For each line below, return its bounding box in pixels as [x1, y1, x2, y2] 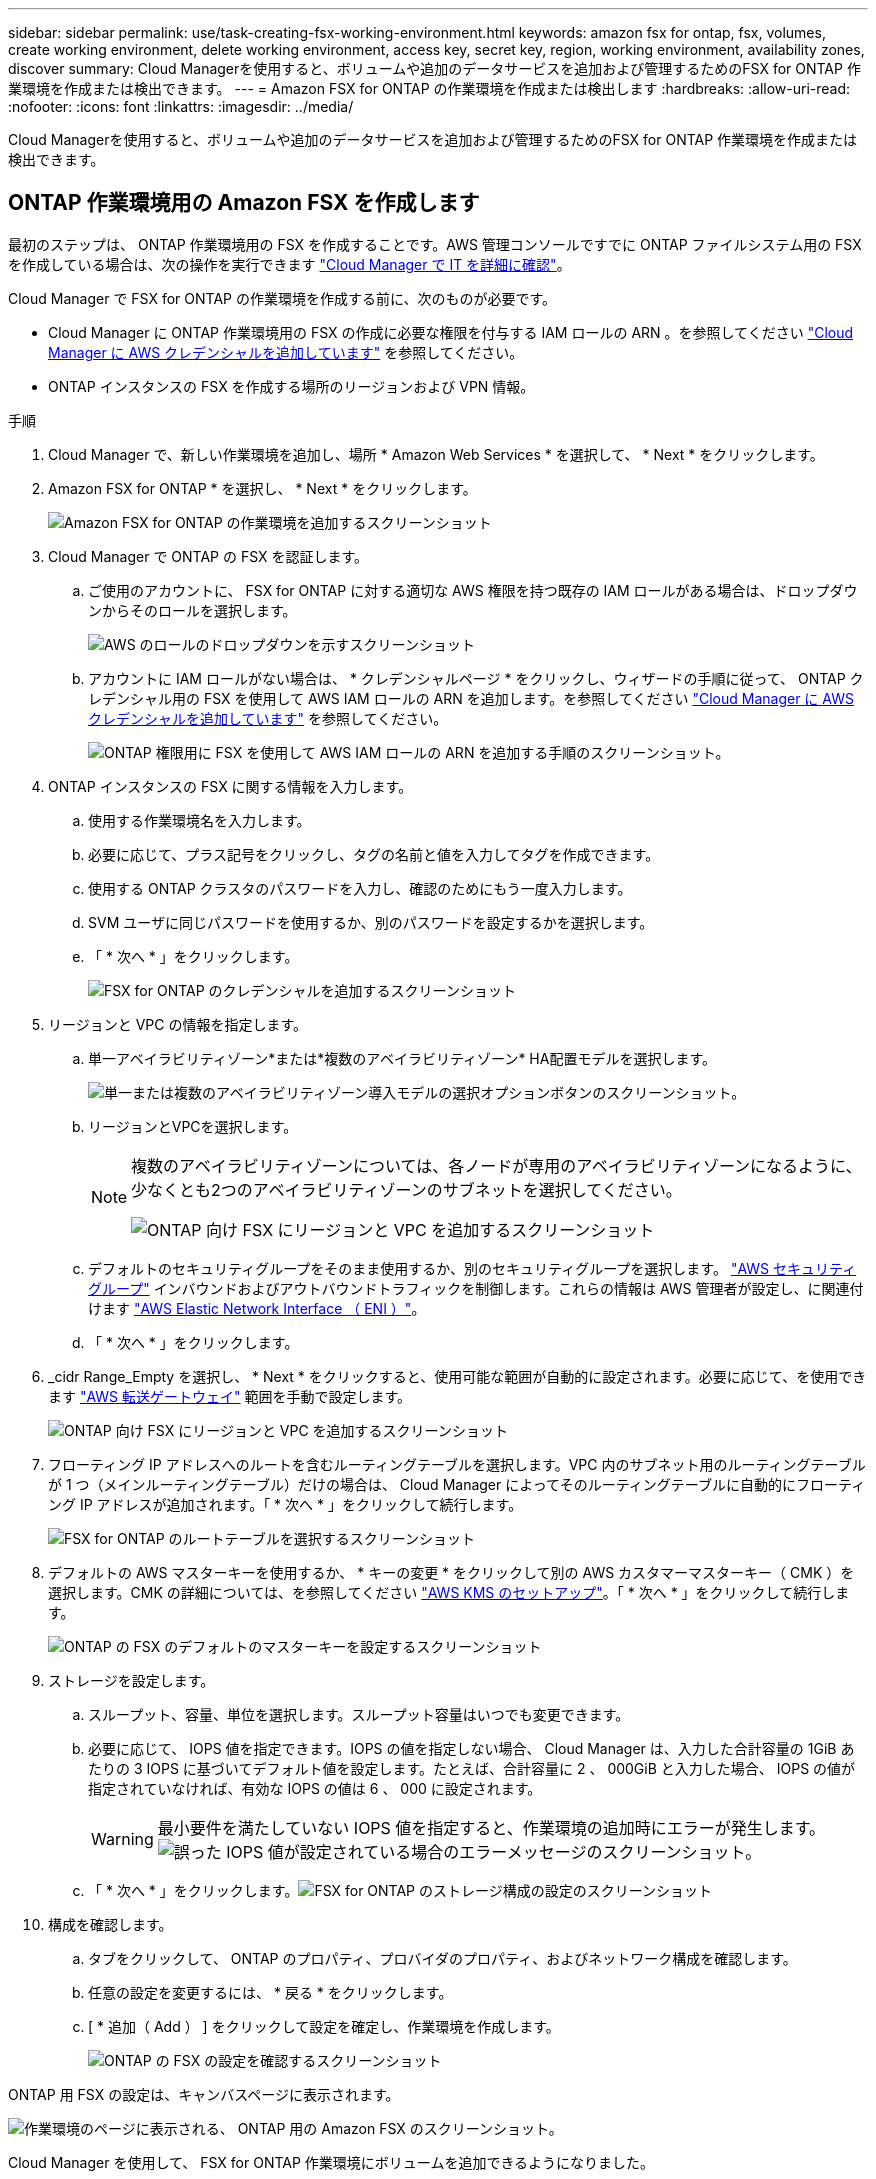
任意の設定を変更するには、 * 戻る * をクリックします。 [88, 1983, 453, 2001]
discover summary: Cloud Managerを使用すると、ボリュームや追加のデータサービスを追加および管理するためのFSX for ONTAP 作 [8, 60, 861, 77]
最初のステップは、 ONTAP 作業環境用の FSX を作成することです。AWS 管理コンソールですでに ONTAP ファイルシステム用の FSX [8, 235, 862, 253]
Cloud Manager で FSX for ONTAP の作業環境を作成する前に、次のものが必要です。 [8, 289, 557, 307]
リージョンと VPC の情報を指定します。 [48, 1015, 308, 1033]
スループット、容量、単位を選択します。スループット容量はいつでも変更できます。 [88, 1705, 630, 1723]
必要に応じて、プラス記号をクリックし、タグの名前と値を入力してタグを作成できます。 [88, 845, 660, 863]
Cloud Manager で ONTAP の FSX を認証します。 [48, 547, 369, 565]
